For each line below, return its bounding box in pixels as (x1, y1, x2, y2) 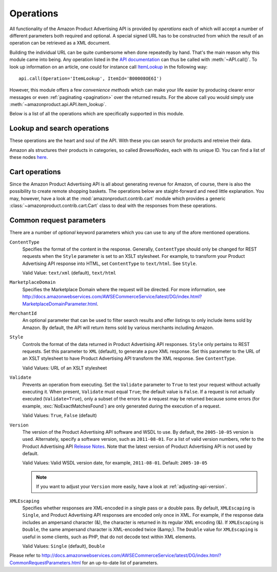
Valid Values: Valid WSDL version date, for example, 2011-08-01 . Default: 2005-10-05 (22, 460, 208, 466)
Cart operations (9, 167, 61, 176)
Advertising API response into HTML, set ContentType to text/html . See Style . (22, 260, 197, 267)
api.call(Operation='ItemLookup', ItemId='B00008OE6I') (18, 75, 162, 81)
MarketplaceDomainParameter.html (22, 300, 97, 307)
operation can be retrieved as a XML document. (9, 40, 111, 46)
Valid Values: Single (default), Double (22, 543, 105, 549)
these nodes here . (9, 154, 48, 160)
